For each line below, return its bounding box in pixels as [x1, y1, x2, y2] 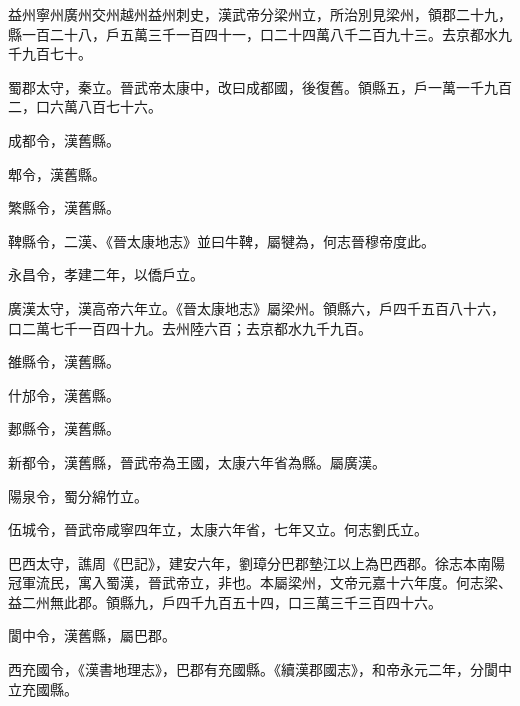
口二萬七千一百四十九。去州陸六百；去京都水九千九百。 [8, 317, 372, 338]
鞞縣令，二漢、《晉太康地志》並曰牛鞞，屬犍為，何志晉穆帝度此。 [8, 230, 435, 251]
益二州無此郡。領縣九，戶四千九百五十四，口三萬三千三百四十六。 [8, 591, 442, 612]
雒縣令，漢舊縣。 [8, 351, 120, 372]
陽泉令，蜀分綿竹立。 [8, 485, 148, 506]
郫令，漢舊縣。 [8, 163, 106, 184]
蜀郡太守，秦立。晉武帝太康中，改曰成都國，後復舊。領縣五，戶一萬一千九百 [8, 76, 512, 97]
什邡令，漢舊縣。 [8, 384, 120, 405]
